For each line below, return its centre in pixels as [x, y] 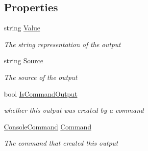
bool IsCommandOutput [41, 93]
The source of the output [41, 77]
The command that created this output [61, 143]
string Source [24, 61]
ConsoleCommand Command [48, 126]
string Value [22, 28]
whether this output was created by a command [74, 110]
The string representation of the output [62, 44]
